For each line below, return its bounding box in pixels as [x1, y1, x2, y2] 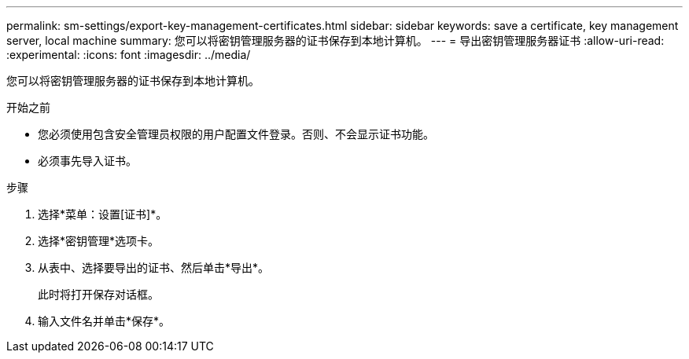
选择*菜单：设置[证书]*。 [38, 207, 168, 221]
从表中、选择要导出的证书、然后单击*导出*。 [38, 261, 270, 274]
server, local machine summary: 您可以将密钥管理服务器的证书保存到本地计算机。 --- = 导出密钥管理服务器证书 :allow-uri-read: [6, 34, 665, 47]
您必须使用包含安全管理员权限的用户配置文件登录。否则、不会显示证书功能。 [38, 127, 434, 141]
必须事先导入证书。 [38, 154, 137, 167]
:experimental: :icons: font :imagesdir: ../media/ [6, 48, 251, 61]
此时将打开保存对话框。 [38, 288, 159, 301]
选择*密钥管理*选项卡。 [38, 234, 160, 247]
